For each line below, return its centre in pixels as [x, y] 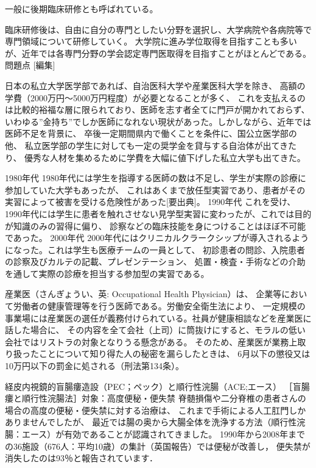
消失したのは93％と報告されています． [82, 458]
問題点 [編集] [30, 65]
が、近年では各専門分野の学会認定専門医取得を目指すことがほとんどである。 [158, 53]
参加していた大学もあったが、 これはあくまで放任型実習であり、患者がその [155, 189]
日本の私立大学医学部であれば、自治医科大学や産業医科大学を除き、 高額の [155, 85]
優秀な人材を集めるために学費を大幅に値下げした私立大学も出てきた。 [165, 157]
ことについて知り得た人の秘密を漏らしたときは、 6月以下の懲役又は [174, 354]
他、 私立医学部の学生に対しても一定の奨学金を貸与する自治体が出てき [147, 145]
